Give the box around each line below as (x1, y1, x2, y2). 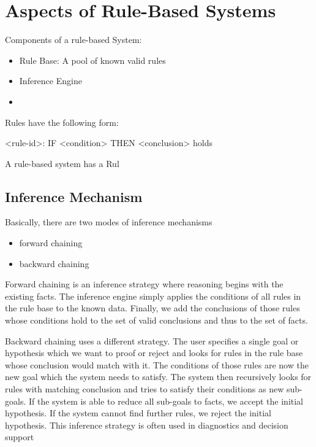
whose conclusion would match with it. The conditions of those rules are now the (5, 358, 309, 371)
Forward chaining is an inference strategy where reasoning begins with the (5, 278, 284, 290)
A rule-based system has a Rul (5, 157, 119, 169)
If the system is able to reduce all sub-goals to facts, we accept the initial (28, 394, 304, 407)
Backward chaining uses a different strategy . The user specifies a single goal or (5, 334, 299, 347)
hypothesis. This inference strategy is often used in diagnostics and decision (5, 418, 288, 431)
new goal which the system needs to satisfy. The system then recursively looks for (5, 370, 312, 383)
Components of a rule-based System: (5, 33, 142, 46)
